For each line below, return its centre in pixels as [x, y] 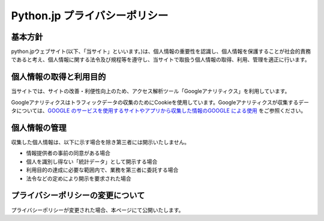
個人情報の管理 [39, 128]
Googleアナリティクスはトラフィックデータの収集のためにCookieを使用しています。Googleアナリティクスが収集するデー [160, 102]
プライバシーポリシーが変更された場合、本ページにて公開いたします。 [97, 210]
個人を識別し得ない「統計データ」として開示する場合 [92, 162]
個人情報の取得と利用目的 [58, 77]
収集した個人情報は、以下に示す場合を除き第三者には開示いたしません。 [100, 142]
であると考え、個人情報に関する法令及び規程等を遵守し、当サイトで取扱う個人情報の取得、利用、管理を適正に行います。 [160, 59]
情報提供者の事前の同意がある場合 [68, 153]
